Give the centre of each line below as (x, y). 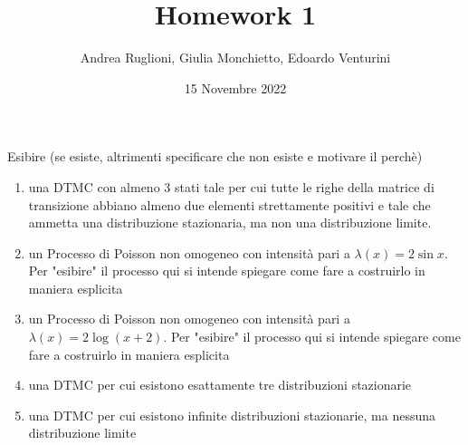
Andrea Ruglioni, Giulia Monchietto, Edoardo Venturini (235, 58)
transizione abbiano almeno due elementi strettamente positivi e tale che (229, 204)
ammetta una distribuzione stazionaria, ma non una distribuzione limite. (230, 222)
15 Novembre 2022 (235, 87)
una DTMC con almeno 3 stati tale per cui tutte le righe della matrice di (231, 186)
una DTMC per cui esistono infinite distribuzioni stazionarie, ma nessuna (232, 415)
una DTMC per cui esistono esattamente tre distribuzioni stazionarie (220, 385)
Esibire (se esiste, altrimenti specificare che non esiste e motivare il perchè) (215, 156)
